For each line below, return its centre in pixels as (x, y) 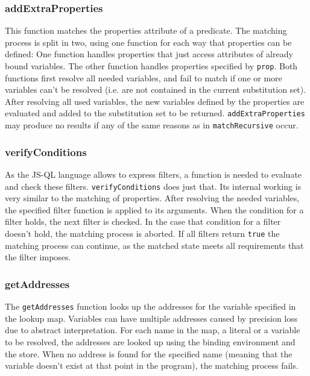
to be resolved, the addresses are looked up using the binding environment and (150, 341)
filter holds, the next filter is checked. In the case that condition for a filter (143, 221)
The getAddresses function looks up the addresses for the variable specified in (150, 306)
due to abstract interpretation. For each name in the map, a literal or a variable (153, 330)
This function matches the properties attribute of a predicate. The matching (146, 30)
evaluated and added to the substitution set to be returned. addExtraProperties (155, 113)
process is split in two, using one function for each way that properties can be (148, 42)
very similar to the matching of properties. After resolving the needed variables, (152, 198)
